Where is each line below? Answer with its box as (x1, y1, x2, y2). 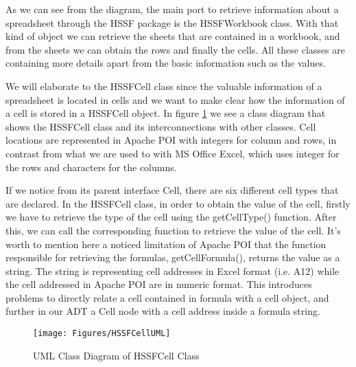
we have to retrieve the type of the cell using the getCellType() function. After (5, 210, 337, 224)
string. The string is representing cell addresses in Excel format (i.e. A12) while (5, 263, 340, 278)
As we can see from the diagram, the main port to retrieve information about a (5, 2, 339, 16)
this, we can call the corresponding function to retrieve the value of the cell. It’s (5, 223, 341, 237)
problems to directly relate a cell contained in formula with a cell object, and (5, 290, 329, 304)
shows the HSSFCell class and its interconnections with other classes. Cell (5, 119, 316, 133)
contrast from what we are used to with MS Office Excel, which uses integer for (5, 146, 340, 160)
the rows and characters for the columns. (5, 159, 177, 174)
